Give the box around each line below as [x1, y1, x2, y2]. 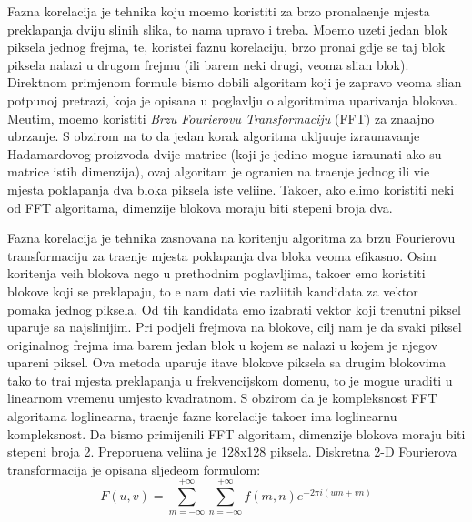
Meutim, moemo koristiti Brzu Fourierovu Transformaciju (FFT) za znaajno [7, 108, 435, 127]
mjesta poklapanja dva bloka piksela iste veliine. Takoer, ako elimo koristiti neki [7, 179, 455, 198]
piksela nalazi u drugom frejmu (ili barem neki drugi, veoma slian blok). [7, 55, 409, 74]
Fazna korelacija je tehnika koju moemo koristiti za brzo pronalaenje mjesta [7, 2, 430, 20]
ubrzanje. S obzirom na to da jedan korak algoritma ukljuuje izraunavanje [7, 126, 420, 146]
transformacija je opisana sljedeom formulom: [7, 459, 261, 478]
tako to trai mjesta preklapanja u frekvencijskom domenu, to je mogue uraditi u [7, 370, 453, 389]
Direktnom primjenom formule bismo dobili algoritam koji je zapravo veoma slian [7, 73, 462, 92]
